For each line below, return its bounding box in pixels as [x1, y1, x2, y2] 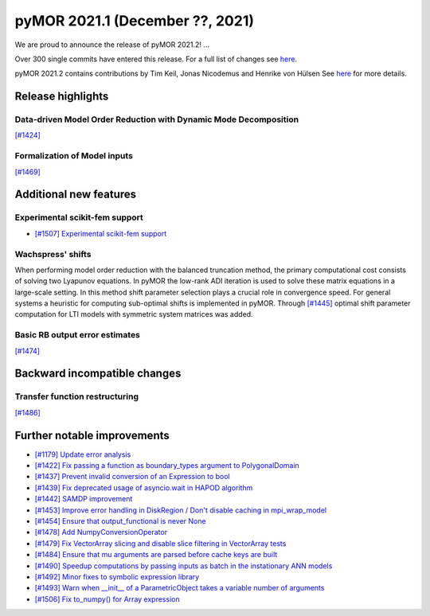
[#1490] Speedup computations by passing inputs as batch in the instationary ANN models [34, 561, 333, 571]
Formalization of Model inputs [14, 150, 133, 162]
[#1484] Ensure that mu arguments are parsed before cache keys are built [34, 550, 278, 559]
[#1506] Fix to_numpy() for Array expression [34, 594, 180, 604]
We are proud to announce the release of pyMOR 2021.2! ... [14, 40, 210, 49]
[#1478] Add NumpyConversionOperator [34, 528, 167, 537]
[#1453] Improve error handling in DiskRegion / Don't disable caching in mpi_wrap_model [34, 505, 326, 515]
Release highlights [14, 90, 109, 103]
